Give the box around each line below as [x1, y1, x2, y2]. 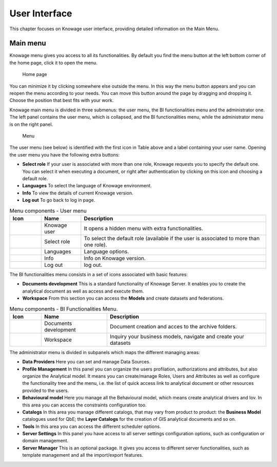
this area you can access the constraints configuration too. [22, 402, 147, 408]
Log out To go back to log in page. [22, 197, 95, 203]
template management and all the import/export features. [22, 452, 144, 458]
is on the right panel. [9, 121, 53, 127]
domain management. [22, 438, 69, 444]
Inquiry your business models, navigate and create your [110, 333, 245, 340]
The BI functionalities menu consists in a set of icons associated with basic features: [9, 271, 188, 277]
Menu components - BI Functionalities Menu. [9, 305, 118, 313]
